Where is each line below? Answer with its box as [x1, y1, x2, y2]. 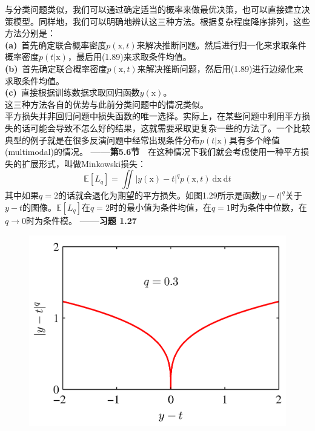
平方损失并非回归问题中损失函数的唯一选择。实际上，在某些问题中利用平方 [5, 110, 302, 122]
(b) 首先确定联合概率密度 [5, 62, 107, 74]
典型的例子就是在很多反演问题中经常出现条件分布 [5, 133, 200, 146]
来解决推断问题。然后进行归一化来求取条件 [136, 38, 307, 51]
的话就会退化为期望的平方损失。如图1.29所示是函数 [58, 189, 260, 202]
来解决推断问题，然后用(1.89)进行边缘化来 [137, 62, 303, 74]
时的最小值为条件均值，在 [109, 200, 211, 213]
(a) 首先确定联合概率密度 [5, 38, 107, 51]
